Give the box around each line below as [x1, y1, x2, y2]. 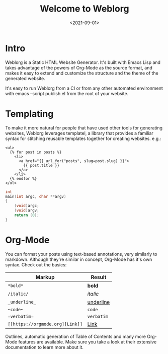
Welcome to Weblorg [40, 3, 129, 15]
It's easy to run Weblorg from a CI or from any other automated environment [5, 85, 163, 91]
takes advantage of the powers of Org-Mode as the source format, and [5, 64, 152, 70]
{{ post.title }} [23, 163, 59, 168]
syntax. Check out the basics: [5, 261, 67, 267]
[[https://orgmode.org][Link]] [8, 321, 83, 327]
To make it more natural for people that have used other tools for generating [5, 124, 162, 131]
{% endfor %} [10, 176, 37, 181]
